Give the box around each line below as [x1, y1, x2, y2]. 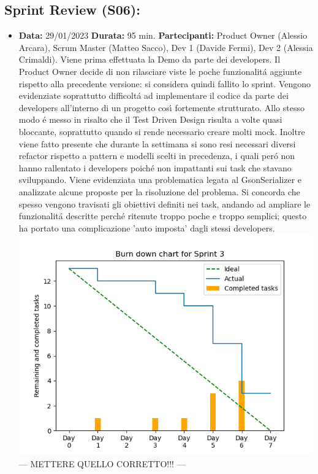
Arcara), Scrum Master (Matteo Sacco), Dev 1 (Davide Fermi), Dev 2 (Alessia [18, 41, 313, 53]
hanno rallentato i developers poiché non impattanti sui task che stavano [18, 161, 292, 174]
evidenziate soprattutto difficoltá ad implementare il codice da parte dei [18, 89, 289, 102]
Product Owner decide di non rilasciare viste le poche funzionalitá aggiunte [18, 64, 302, 77]
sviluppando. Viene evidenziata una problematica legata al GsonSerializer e [18, 173, 302, 186]
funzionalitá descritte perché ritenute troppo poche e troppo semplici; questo [18, 209, 307, 222]
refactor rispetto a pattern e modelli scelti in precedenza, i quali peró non [18, 149, 295, 162]
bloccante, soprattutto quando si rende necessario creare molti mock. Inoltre [18, 125, 305, 138]
